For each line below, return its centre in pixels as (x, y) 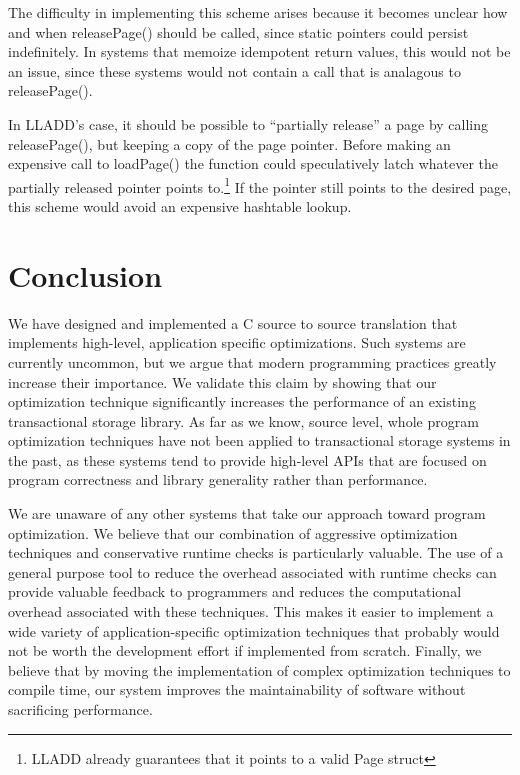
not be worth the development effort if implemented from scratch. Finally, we (245, 650)
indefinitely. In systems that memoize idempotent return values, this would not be (259, 51)
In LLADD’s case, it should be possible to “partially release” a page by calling (248, 123)
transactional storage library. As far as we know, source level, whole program (243, 420)
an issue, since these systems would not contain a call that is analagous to (234, 70)
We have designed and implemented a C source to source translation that (233, 322)
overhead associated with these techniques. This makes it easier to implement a (251, 611)
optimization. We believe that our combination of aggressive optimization (233, 532)
